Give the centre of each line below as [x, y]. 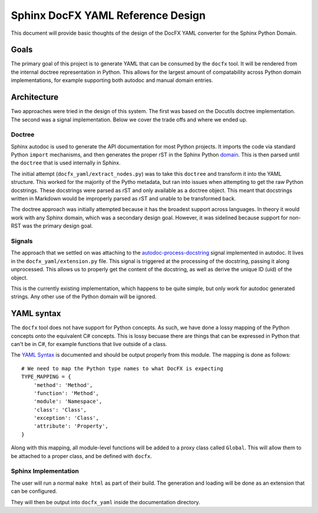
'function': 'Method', [66, 393]
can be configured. [34, 491]
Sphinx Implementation [45, 471]
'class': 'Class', [60, 410]
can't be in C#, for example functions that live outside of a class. [89, 344]
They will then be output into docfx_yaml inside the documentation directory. [105, 502]
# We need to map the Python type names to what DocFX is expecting [122, 368]
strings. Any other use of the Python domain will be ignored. [84, 297]
